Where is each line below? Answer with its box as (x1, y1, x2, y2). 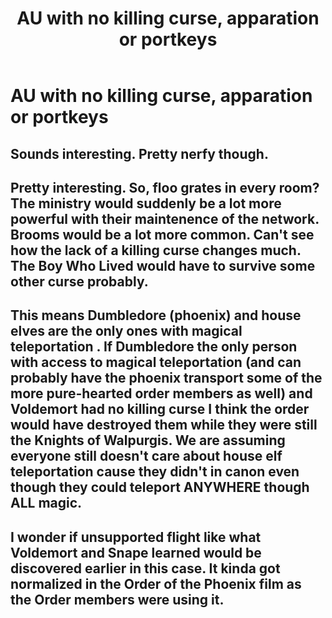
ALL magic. (10, 495, 83, 512)
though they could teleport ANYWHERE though (10, 479, 310, 496)
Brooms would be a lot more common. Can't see (10, 226, 315, 243)
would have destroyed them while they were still (10, 417, 318, 434)
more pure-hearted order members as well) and (10, 385, 313, 402)
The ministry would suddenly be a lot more (10, 195, 282, 212)
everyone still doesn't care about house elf (10, 448, 283, 465)
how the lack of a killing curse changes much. (10, 242, 302, 259)
